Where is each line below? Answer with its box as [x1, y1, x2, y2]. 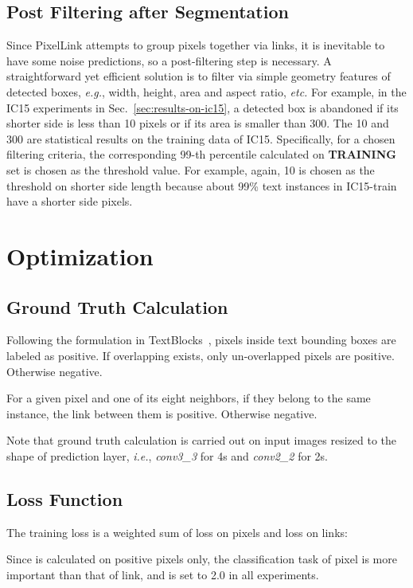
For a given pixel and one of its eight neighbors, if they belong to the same [6, 390, 371, 406]
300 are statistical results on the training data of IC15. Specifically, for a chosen [6, 130, 395, 147]
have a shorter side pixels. [6, 193, 133, 210]
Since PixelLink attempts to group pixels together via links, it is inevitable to [6, 37, 385, 53]
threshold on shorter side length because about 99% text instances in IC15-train [6, 177, 397, 194]
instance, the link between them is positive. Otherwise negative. [6, 405, 318, 421]
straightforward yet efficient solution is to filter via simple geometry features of [6, 68, 391, 84]
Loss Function [6, 486, 123, 511]
